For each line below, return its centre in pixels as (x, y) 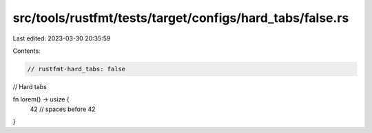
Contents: (27, 51)
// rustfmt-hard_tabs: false (76, 69)
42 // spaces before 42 (63, 109)
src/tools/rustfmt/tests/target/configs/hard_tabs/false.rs (181, 18)
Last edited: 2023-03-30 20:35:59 (62, 38)
